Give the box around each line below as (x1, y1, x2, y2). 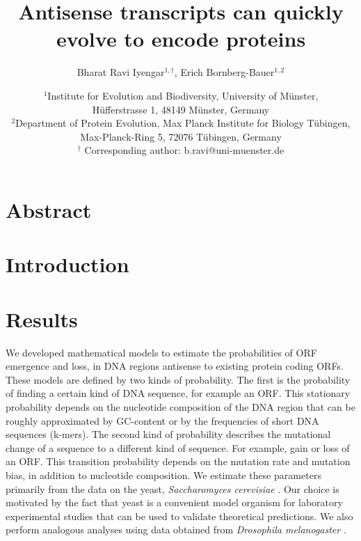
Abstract (6, 195, 92, 224)
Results (6, 304, 78, 333)
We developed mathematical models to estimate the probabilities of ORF (6, 345, 317, 359)
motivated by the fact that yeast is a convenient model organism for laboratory (6, 495, 343, 510)
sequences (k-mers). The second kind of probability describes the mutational (6, 427, 331, 441)
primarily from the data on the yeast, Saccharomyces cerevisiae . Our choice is (6, 481, 339, 496)
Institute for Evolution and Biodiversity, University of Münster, (47, 88, 319, 102)
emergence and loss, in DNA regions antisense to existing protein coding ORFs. (6, 359, 344, 373)
